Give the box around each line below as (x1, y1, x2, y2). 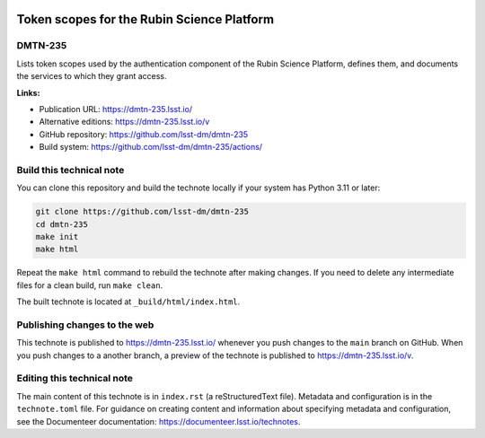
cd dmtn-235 (35, 219, 89, 229)
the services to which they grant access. (16, 71, 167, 82)
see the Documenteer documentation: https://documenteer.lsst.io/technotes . (16, 416, 301, 426)
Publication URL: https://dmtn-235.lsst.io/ (39, 103, 193, 114)
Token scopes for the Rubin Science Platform (16, 12, 274, 27)
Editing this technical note (16, 372, 134, 385)
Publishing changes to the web (16, 319, 154, 331)
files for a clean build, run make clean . (16, 279, 163, 291)
